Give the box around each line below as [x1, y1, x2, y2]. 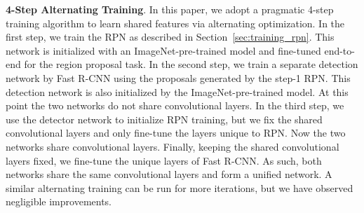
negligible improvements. [6, 194, 112, 209]
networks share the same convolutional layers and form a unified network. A [6, 167, 332, 181]
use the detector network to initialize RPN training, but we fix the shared [6, 111, 323, 126]
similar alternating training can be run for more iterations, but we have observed [6, 180, 353, 195]
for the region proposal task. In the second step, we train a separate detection [24, 57, 358, 71]
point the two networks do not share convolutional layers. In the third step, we [6, 98, 344, 113]
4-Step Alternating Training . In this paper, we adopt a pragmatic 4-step [6, 2, 334, 16]
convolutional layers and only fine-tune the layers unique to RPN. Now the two [6, 125, 346, 140]
